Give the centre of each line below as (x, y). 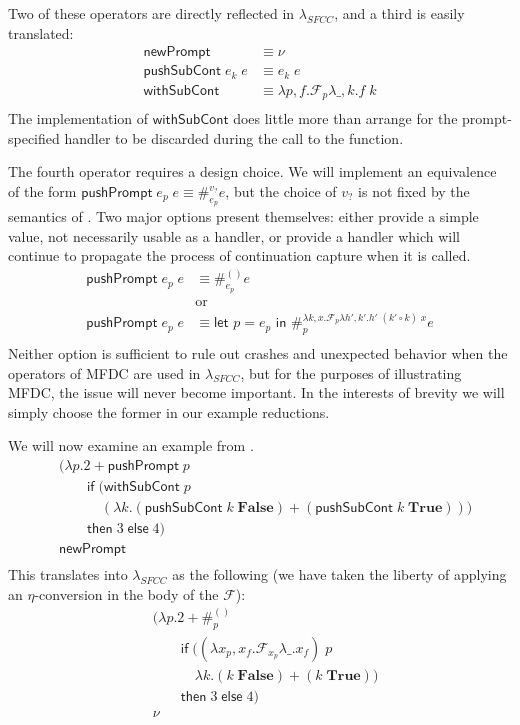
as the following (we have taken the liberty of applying (339, 574)
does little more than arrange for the (345, 118)
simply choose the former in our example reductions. (169, 411)
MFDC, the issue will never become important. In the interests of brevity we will (256, 392)
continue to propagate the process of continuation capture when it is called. (239, 255)
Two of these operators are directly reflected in (151, 13)
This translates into (68, 574)
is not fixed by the (414, 191)
